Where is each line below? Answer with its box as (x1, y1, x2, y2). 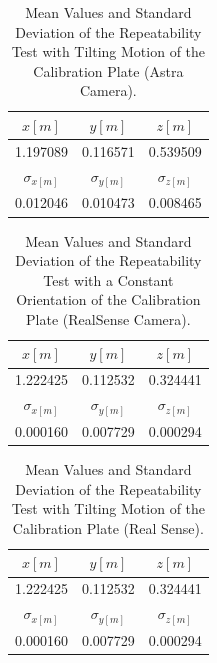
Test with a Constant (43, 269, 174, 290)
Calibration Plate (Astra (33, 60, 184, 81)
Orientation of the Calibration (16, 289, 201, 310)
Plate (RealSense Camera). (26, 308, 191, 329)
